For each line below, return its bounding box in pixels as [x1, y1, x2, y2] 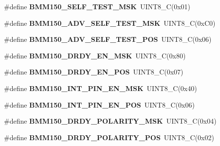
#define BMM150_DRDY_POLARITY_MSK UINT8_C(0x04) [4, 116, 217, 126]
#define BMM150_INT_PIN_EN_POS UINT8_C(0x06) [4, 99, 195, 109]
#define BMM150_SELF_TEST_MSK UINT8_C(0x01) [4, 1, 190, 11]
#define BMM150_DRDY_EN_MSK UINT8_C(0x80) [4, 50, 186, 60]
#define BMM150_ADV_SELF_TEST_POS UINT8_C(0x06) [4, 34, 212, 44]
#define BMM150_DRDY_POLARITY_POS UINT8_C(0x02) [4, 132, 214, 142]
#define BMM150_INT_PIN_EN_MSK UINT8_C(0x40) [4, 83, 197, 93]
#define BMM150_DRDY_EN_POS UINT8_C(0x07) [4, 67, 183, 77]
